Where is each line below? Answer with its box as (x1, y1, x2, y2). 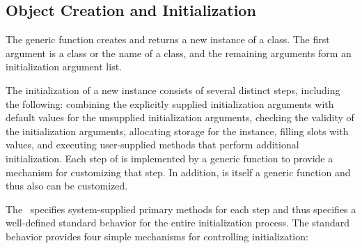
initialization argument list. (6, 59, 122, 74)
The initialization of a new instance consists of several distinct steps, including (6, 82, 340, 97)
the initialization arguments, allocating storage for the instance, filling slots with (6, 123, 349, 138)
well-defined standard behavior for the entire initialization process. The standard (6, 215, 350, 230)
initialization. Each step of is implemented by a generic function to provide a (6, 150, 333, 165)
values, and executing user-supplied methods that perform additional (6, 137, 299, 152)
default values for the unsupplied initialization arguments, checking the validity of (6, 110, 354, 125)
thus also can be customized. (6, 178, 128, 193)
